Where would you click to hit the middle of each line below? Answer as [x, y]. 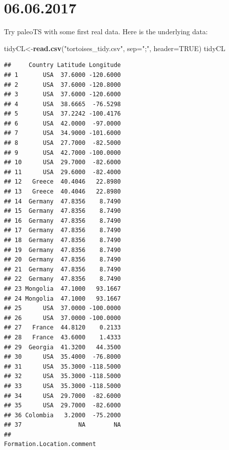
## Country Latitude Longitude [63, 65]
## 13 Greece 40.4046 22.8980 [63, 192]
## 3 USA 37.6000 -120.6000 [63, 95]
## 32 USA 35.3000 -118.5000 [63, 376]
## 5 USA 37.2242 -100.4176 [63, 114]
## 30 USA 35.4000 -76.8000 [63, 357]
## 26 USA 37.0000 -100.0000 [63, 318]
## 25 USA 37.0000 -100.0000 [63, 308]
